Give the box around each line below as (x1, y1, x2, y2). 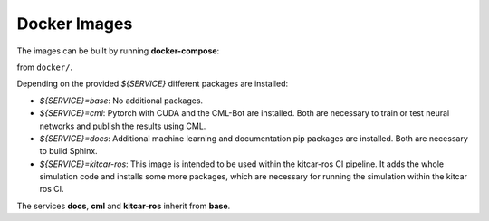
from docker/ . (16, 62, 72, 72)
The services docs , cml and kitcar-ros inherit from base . (16, 200, 231, 211)
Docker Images (16, 14, 133, 34)
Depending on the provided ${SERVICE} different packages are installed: (16, 78, 289, 90)
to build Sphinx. (39, 146, 99, 157)
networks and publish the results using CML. (39, 120, 206, 131)
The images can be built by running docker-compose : (16, 45, 220, 56)
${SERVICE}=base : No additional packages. (39, 95, 204, 106)
